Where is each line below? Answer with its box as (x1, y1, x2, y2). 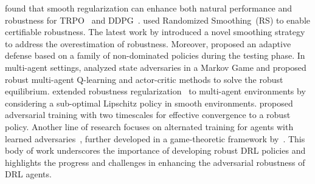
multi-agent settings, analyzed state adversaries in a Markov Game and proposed (5, 61, 306, 73)
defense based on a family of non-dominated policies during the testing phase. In (5, 49, 305, 62)
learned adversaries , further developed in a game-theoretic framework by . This (5, 132, 305, 145)
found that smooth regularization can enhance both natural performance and (5, 2, 292, 14)
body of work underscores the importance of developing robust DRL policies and (5, 144, 306, 157)
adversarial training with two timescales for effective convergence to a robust (5, 108, 291, 121)
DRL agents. (5, 168, 52, 180)
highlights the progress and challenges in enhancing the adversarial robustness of (5, 156, 305, 168)
